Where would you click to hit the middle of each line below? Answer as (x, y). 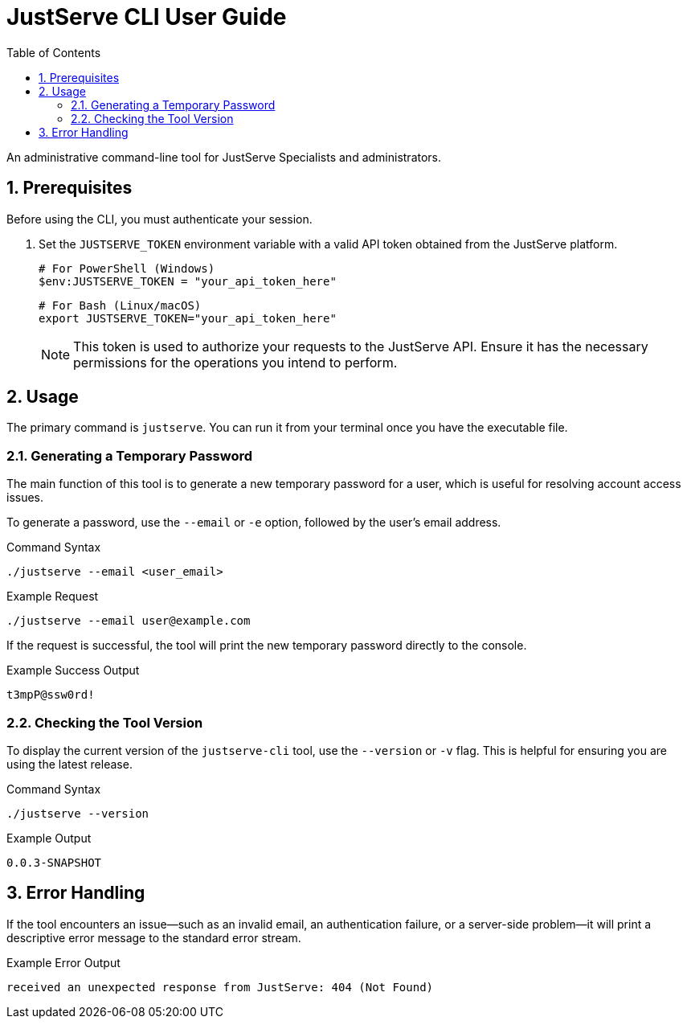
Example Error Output (63, 962)
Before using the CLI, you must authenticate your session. (159, 219)
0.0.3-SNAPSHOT (54, 862)
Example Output (49, 838)
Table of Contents (54, 52)
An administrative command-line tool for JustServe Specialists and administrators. (224, 157)
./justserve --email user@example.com (129, 621)
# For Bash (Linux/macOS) (120, 305)
